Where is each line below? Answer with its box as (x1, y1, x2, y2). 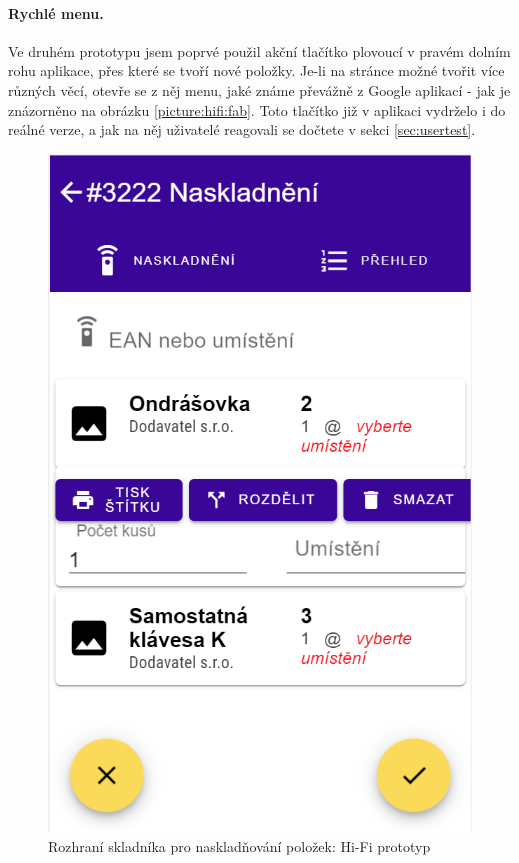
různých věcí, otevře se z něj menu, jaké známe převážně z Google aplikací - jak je (8, 79, 511, 100)
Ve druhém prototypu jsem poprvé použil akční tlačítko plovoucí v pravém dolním (8, 40, 511, 61)
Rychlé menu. (8, 2, 104, 23)
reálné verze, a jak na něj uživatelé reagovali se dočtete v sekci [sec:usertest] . (8, 119, 476, 140)
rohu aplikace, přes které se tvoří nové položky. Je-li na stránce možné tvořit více (8, 60, 505, 81)
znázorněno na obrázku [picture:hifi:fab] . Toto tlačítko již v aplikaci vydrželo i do (8, 99, 506, 120)
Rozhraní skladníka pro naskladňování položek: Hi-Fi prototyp (48, 835, 431, 856)
